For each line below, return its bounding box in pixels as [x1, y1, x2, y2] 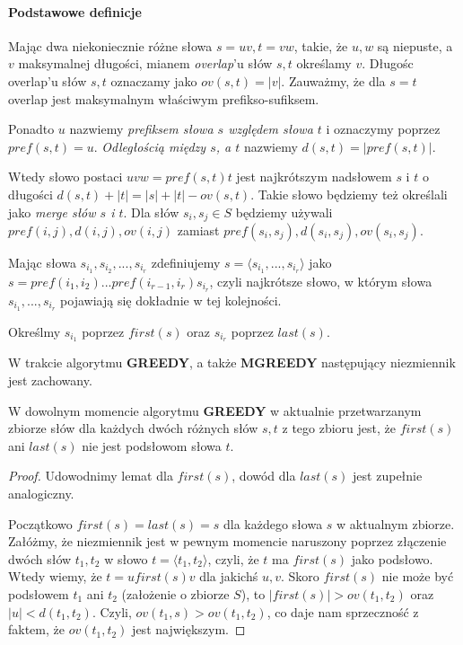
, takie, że [293, 36, 348, 55]
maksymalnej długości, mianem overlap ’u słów [18, 54, 273, 73]
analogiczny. [8, 484, 74, 502]
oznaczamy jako [110, 71, 197, 90]
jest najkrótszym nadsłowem [236, 167, 392, 186]
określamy [296, 54, 352, 73]
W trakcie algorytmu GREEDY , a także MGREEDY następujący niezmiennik [8, 353, 456, 372]
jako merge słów [8, 202, 96, 221]
